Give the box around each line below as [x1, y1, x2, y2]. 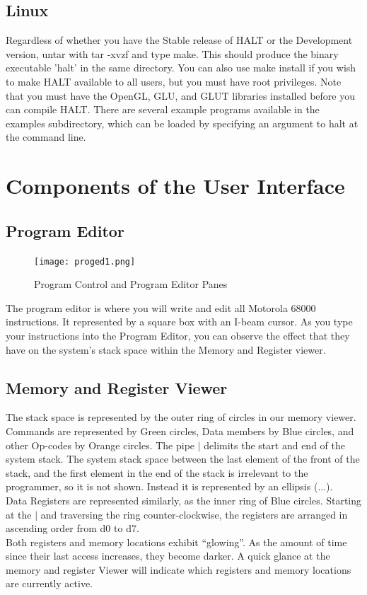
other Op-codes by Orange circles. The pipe [6, 437, 195, 452]
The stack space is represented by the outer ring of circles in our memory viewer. [6, 410, 356, 424]
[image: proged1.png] [34, 256, 136, 267]
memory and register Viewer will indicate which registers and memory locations [6, 562, 351, 577]
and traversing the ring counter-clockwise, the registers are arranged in [40, 507, 348, 521]
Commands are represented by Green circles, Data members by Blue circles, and [6, 423, 354, 438]
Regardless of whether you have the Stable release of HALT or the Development [6, 33, 353, 47]
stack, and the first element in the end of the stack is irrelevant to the [6, 465, 308, 480]
